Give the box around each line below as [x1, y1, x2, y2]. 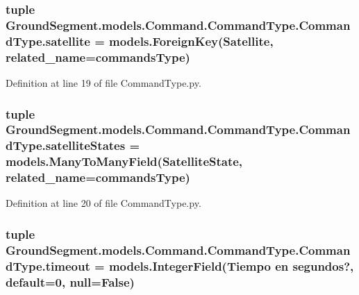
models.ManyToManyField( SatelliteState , [6, 153, 243, 170]
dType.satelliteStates [6, 137, 126, 154]
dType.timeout [6, 257, 90, 274]
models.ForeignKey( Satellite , [109, 32, 274, 49]
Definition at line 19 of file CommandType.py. [6, 75, 201, 90]
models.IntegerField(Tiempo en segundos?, [108, 257, 354, 274]
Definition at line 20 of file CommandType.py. [6, 196, 201, 210]
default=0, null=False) [6, 273, 135, 290]
